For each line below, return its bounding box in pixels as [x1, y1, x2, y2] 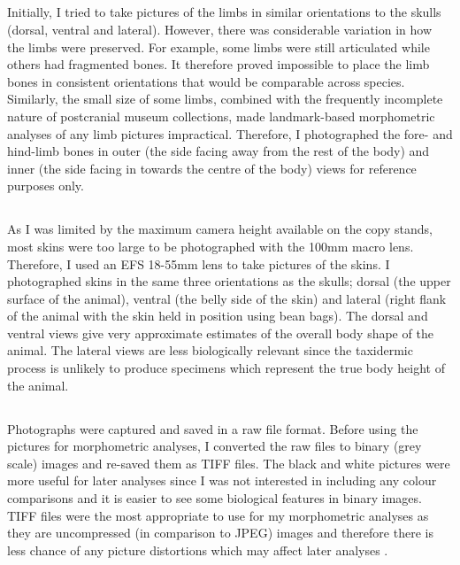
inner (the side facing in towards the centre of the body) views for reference [7, 159, 417, 177]
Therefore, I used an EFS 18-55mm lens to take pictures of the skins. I [7, 254, 390, 273]
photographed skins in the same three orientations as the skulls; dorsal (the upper [7, 272, 451, 290]
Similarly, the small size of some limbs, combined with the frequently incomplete [7, 89, 443, 108]
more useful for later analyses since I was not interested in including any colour [7, 471, 437, 490]
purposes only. [7, 176, 84, 195]
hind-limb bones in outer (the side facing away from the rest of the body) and [7, 142, 430, 160]
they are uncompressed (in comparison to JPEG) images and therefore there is [7, 523, 433, 542]
